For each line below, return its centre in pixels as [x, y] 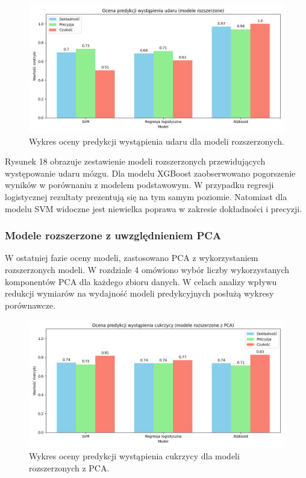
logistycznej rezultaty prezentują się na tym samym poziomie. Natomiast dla [146, 196]
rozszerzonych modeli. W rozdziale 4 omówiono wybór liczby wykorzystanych [147, 269]
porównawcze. [30, 305]
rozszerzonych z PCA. [69, 467]
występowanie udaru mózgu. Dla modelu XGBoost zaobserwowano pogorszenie [150, 173]
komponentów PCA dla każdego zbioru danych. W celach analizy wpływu [141, 281]
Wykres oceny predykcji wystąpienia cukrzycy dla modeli [134, 455]
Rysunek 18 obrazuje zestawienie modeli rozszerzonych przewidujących [135, 161]
